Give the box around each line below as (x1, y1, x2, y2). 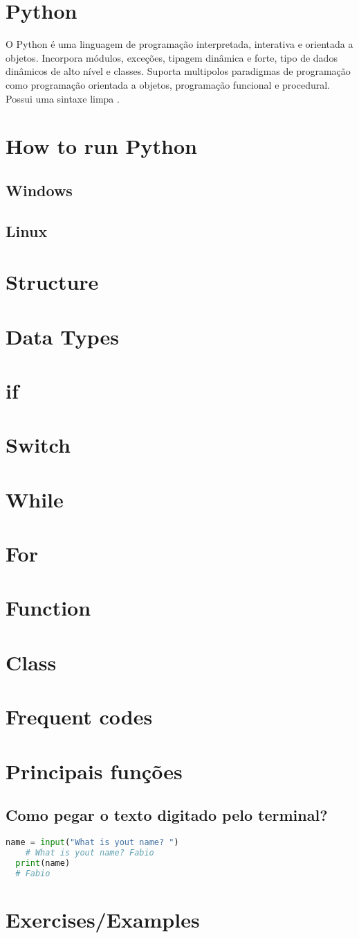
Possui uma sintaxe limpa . (6, 91, 120, 105)
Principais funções (6, 756, 183, 785)
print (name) (15, 858, 71, 868)
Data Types (6, 322, 119, 350)
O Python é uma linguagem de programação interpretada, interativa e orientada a (6, 37, 353, 51)
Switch (6, 431, 71, 459)
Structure (6, 268, 99, 296)
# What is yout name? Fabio (25, 847, 154, 858)
